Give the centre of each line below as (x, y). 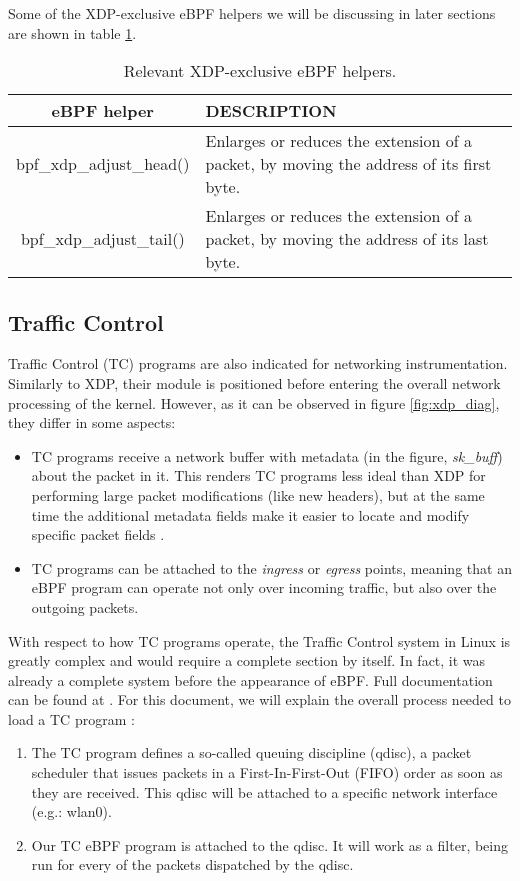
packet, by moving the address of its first (348, 164)
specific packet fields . (98, 534)
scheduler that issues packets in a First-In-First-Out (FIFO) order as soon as (267, 772)
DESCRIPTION (271, 111)
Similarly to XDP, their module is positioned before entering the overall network (254, 382)
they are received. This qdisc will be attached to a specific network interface (264, 791)
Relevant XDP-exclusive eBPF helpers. (260, 71)
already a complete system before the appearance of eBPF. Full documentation (250, 679)
